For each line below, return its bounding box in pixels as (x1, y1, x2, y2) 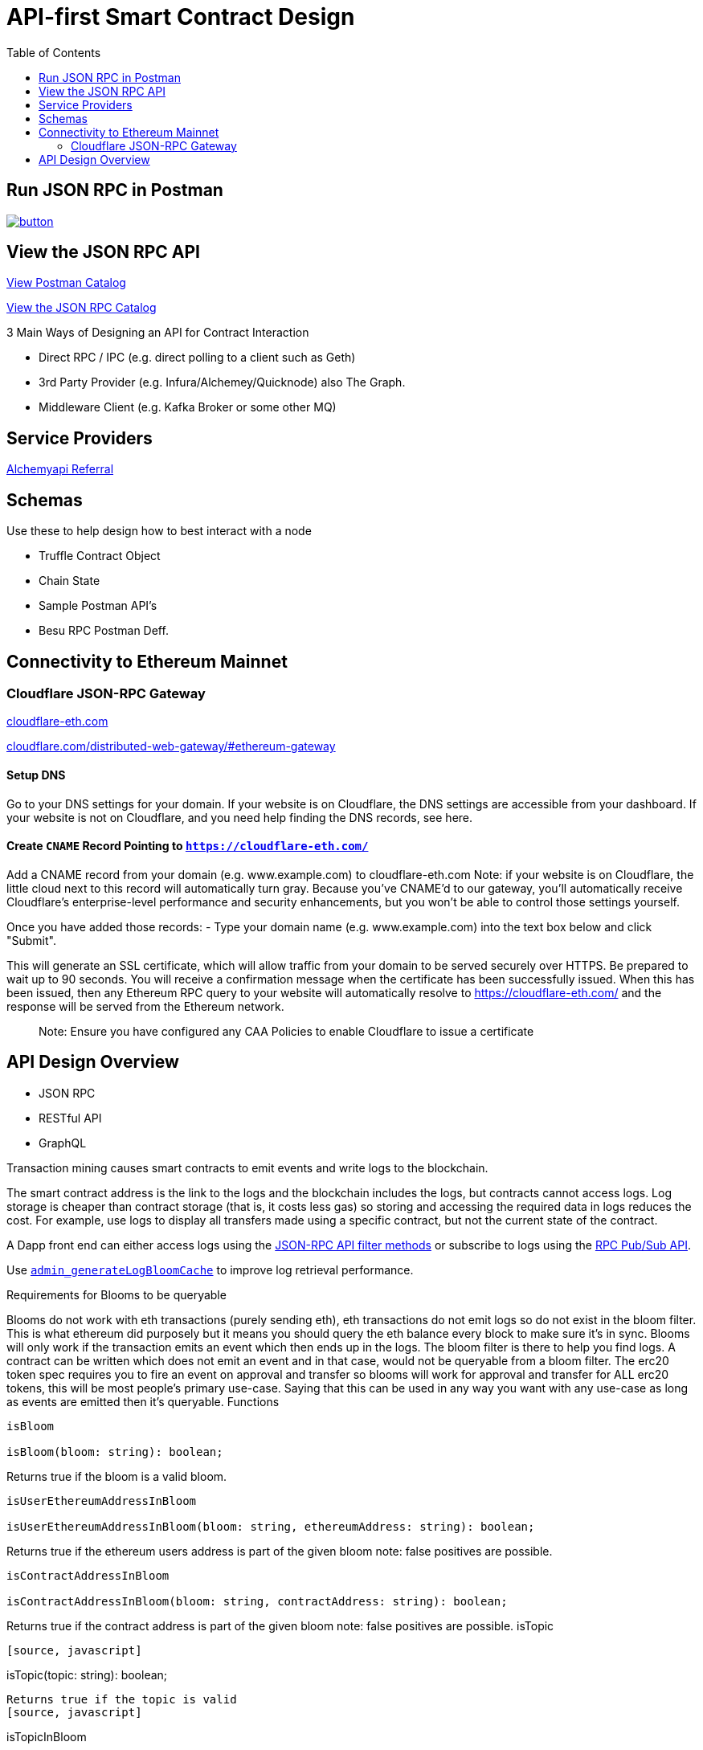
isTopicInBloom (6, 1729, 87, 1744)
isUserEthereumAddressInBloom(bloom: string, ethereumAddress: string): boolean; (6, 1519, 535, 1533)
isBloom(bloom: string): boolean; (6, 1445, 223, 1458)
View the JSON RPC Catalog (6, 301, 157, 315)
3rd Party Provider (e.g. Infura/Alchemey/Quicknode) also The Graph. (39, 375, 406, 390)
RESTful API (39, 1110, 102, 1125)
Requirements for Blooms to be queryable (6, 1287, 227, 1302)
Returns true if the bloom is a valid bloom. (6, 1469, 227, 1483)
